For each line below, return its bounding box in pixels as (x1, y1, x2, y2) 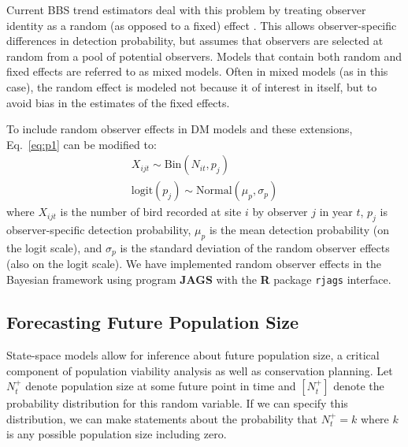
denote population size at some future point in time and (25, 378, 296, 394)
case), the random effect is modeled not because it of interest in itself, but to (6, 78, 377, 95)
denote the (333, 378, 384, 394)
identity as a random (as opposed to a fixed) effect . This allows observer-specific (6, 17, 397, 33)
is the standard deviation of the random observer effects (120, 240, 390, 255)
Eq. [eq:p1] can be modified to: (6, 136, 157, 152)
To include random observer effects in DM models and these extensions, (6, 121, 353, 137)
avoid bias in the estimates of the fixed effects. (6, 94, 230, 110)
